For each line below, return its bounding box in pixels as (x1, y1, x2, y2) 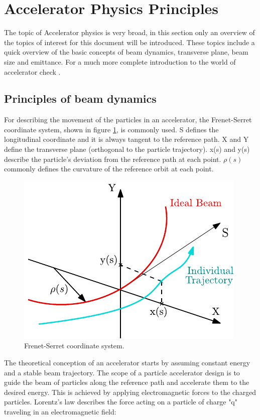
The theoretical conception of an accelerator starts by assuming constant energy (4, 357, 250, 368)
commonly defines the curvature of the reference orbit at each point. (4, 163, 214, 174)
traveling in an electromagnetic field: (4, 406, 116, 417)
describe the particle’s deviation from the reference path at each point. (4, 153, 221, 164)
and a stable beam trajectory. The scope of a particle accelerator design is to (4, 367, 240, 377)
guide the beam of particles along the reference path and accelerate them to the (4, 377, 249, 387)
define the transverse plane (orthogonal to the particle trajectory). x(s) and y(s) (4, 144, 250, 154)
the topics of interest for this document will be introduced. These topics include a (4, 37, 255, 47)
